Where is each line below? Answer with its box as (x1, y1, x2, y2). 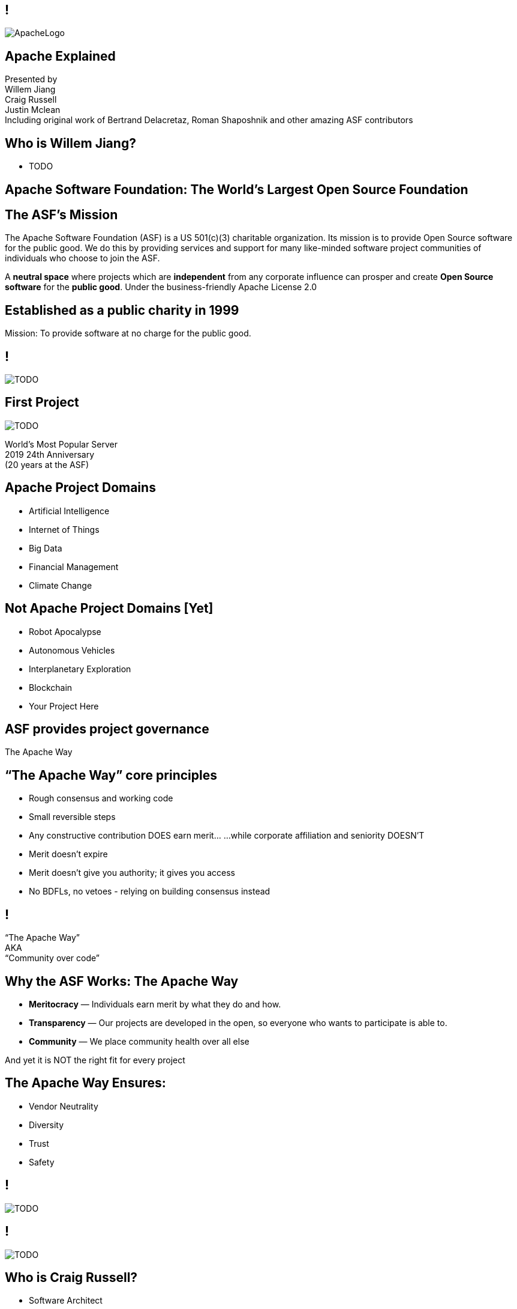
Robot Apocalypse (29, 626, 101, 637)
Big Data (29, 542, 62, 553)
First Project (5, 395, 79, 410)
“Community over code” (5, 953, 100, 964)
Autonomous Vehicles (29, 645, 115, 655)
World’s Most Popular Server (5, 439, 118, 449)
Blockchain (29, 682, 73, 693)
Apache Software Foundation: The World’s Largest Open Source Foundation (5, 181, 468, 197)
